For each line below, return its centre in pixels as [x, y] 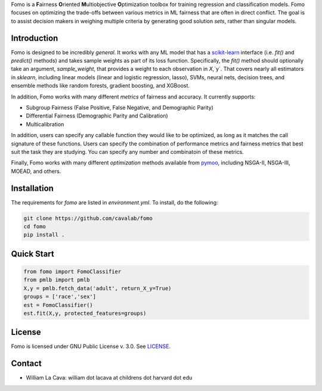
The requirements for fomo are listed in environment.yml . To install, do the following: [114, 202]
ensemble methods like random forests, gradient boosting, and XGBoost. [100, 86]
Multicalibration [45, 124]
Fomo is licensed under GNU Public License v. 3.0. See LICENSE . [91, 346]
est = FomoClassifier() [58, 305]
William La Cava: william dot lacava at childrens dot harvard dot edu [109, 378]
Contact [26, 364]
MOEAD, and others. [36, 171]
